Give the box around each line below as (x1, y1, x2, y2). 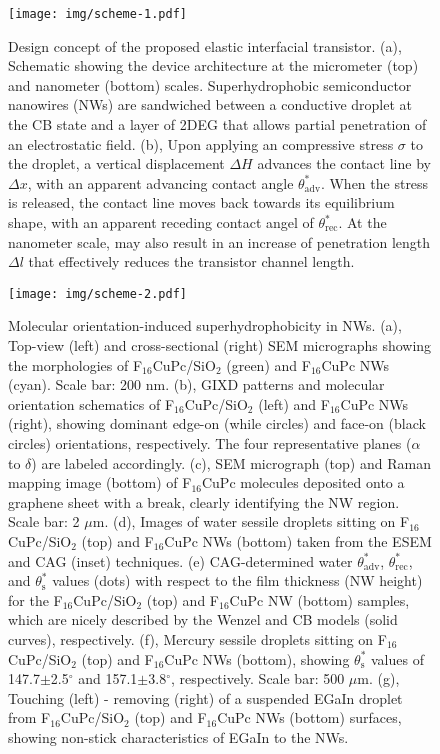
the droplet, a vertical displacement (8, 153, 225, 174)
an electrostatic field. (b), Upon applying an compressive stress (8, 133, 394, 154)
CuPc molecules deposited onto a (201, 472, 405, 493)
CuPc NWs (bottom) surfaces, (217, 707, 402, 728)
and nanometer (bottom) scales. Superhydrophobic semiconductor (8, 74, 412, 95)
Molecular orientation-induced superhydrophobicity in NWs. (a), (8, 315, 402, 336)
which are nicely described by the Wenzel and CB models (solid (8, 609, 398, 630)
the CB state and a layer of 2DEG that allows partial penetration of (8, 114, 427, 135)
